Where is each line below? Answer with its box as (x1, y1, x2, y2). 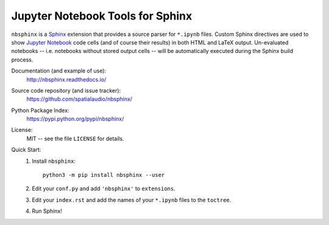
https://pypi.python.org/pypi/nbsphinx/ (26, 115, 124, 123)
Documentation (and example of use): (11, 67, 107, 74)
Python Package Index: (11, 107, 69, 114)
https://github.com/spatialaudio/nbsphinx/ (26, 95, 133, 103)
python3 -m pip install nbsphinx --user (43, 171, 165, 179)
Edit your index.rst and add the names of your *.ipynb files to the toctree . (32, 196, 232, 204)
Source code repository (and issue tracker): (11, 87, 121, 94)
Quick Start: (11, 146, 41, 154)
